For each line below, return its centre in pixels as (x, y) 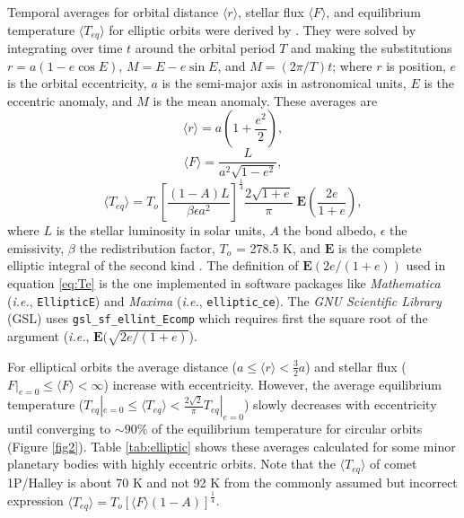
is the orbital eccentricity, (77, 83)
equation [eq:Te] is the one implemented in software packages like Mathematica (224, 283)
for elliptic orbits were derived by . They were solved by (263, 29)
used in (426, 265)
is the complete (380, 247)
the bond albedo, (330, 230)
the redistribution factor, (147, 247)
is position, (416, 65)
